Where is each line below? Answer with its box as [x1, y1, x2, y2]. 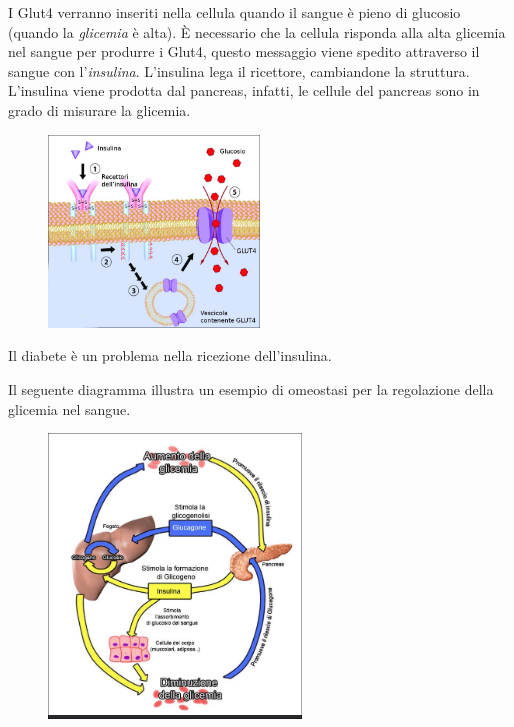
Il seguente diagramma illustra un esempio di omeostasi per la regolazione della [8, 379, 494, 400]
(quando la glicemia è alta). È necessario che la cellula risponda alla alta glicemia [8, 21, 506, 42]
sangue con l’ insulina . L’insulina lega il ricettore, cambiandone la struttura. [8, 60, 470, 81]
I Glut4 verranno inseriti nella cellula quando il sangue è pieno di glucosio [8, 2, 461, 22]
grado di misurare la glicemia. [8, 99, 191, 120]
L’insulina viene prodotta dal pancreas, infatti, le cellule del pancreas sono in [8, 80, 480, 101]
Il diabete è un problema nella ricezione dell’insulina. [8, 345, 332, 366]
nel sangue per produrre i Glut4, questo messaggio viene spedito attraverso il [8, 41, 480, 62]
